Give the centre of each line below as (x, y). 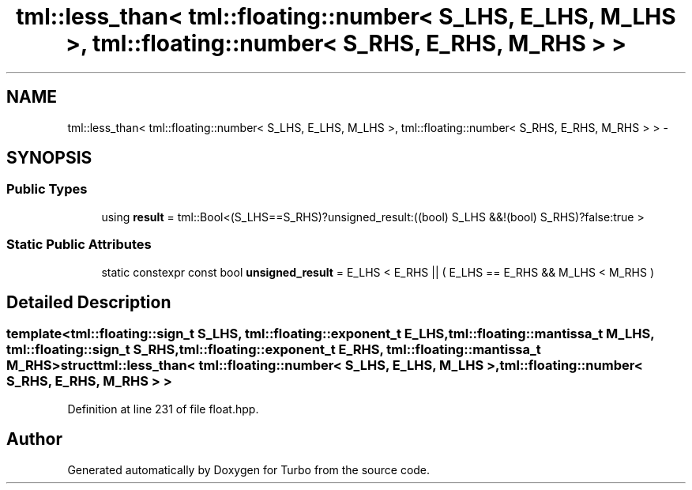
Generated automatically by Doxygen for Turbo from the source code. (249, 469)
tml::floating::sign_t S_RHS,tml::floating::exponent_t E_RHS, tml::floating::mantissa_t (274, 350)
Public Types (47, 189)
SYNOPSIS (49, 158)
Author (34, 439)
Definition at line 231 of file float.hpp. (163, 409)
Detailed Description (89, 302)
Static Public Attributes (79, 245)
